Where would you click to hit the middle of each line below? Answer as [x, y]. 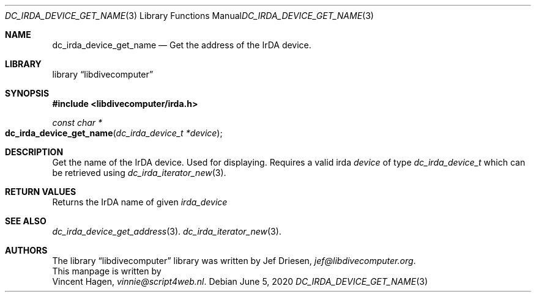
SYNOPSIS [27, 93]
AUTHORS [26, 250]
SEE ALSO [26, 221]
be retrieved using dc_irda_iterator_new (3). [139, 173]
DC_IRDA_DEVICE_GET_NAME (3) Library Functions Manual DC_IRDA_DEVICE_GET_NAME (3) [189, 16]
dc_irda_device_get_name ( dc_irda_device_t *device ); [114, 133]
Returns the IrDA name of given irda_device [140, 202]
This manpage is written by [107, 271]
